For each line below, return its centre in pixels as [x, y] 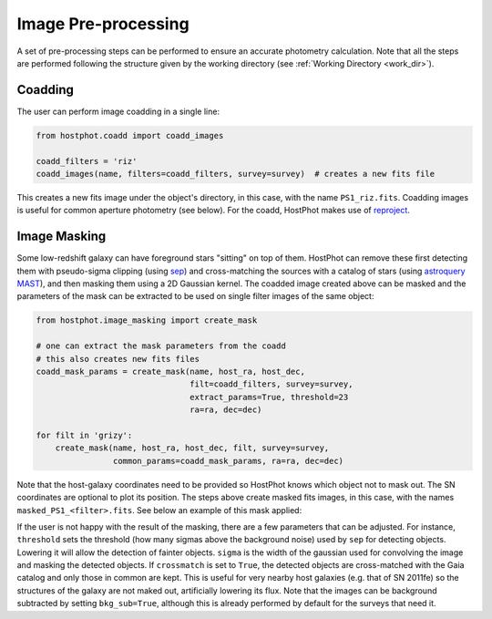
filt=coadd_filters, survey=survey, [272, 384]
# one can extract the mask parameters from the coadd [161, 346]
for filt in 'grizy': [84, 435]
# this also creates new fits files [118, 359]
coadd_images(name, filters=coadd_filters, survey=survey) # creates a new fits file [236, 174]
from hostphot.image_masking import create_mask [147, 320]
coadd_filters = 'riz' [87, 161]
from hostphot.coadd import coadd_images [130, 135]
